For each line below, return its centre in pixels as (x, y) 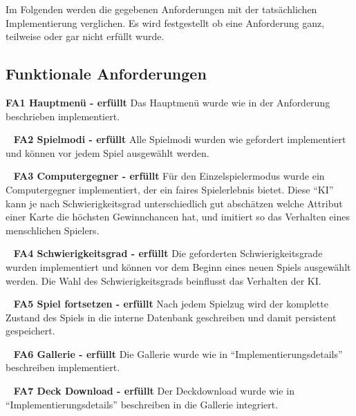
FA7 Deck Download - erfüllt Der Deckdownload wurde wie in (154, 391)
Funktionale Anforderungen (106, 74)
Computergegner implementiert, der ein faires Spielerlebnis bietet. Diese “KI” (170, 189)
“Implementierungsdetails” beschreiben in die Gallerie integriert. (142, 404)
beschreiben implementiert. (63, 367)
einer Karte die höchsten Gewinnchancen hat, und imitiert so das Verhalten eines (178, 217)
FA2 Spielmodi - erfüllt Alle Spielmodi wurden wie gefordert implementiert (180, 139)
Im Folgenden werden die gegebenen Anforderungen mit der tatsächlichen (161, 9)
